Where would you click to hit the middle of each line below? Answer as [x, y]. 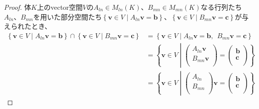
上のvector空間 [60, 7]
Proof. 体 [18, 7]
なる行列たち [221, 7]
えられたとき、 [28, 26]
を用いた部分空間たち [68, 16]
